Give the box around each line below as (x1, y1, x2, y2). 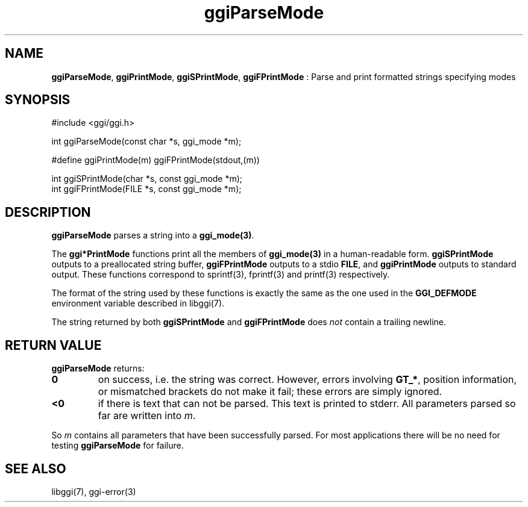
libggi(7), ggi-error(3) (51, 486, 136, 497)
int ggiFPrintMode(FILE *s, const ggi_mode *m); (51, 184, 242, 194)
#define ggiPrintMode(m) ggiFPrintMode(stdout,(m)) (51, 155, 260, 166)
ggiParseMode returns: (51, 363, 145, 374)
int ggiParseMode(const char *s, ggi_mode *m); (51, 136, 242, 147)
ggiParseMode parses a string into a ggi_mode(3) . (51, 230, 254, 241)
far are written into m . (98, 409, 196, 422)
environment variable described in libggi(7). (51, 298, 225, 309)
